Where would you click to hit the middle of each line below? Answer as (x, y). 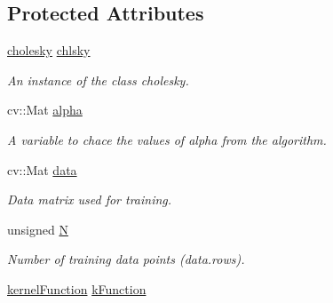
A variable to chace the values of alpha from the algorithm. (167, 139)
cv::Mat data (42, 169)
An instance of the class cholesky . (98, 80)
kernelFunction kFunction (77, 288)
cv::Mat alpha (45, 110)
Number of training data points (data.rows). (126, 259)
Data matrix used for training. (90, 199)
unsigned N (38, 229)
